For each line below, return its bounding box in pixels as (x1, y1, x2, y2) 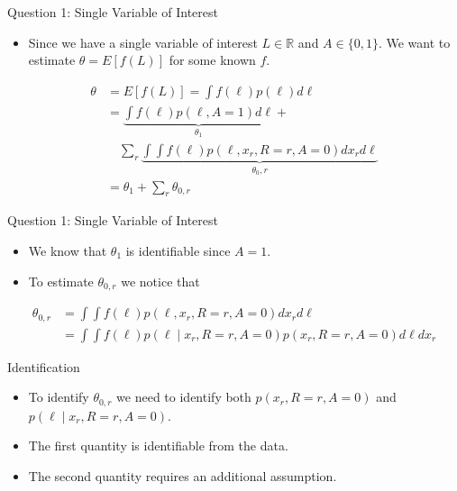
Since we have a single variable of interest (28, 32, 258, 51)
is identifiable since (125, 241, 231, 259)
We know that (28, 241, 107, 259)
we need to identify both (116, 387, 251, 406)
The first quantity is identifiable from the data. (28, 436, 288, 455)
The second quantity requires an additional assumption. (28, 466, 337, 485)
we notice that (121, 271, 200, 290)
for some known (169, 50, 256, 69)
